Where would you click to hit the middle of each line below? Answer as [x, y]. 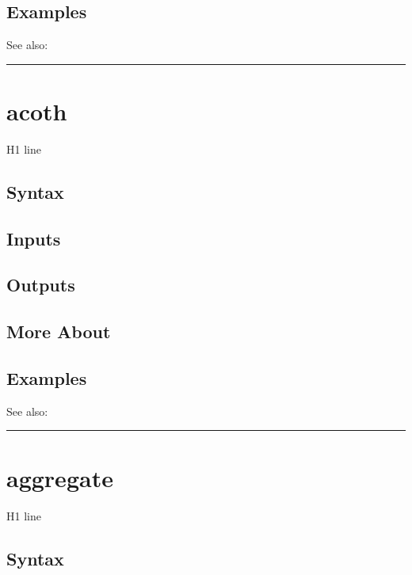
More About [59, 331]
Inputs [34, 238]
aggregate [60, 477]
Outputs [41, 285]
